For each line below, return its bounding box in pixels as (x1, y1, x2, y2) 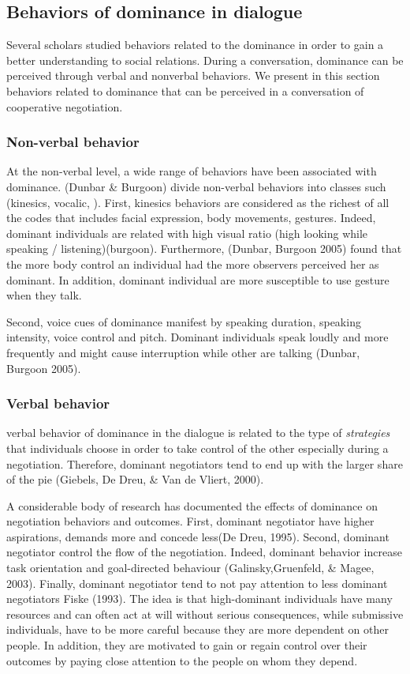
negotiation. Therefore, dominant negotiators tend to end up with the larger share (6, 455, 403, 472)
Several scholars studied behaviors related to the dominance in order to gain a (6, 36, 384, 53)
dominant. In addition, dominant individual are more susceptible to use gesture (6, 271, 389, 288)
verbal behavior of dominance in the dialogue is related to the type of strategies (6, 424, 390, 441)
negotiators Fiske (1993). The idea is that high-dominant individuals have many (6, 590, 393, 607)
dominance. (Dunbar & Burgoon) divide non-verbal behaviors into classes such (6, 178, 386, 194)
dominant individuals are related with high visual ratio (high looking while (6, 224, 368, 241)
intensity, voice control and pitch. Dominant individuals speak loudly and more (6, 329, 389, 345)
